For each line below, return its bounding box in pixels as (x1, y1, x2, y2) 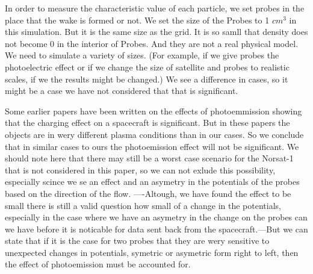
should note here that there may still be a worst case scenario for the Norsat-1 (5, 152, 294, 164)
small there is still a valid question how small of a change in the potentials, (5, 199, 281, 211)
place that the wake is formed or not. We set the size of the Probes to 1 (5, 13, 270, 26)
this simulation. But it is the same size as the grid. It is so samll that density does (5, 25, 308, 38)
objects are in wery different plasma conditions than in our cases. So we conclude (5, 128, 304, 140)
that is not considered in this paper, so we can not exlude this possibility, (5, 163, 276, 176)
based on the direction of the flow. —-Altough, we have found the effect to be (5, 187, 291, 199)
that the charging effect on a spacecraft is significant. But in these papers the (5, 116, 290, 129)
